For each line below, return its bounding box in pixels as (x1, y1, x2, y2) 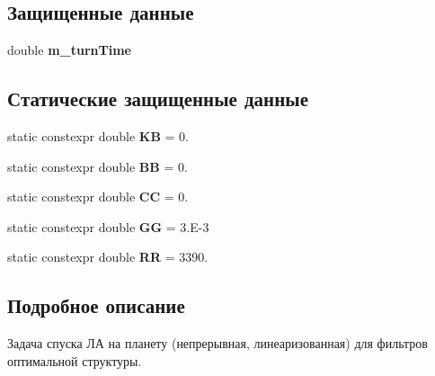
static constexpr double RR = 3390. (7, 247, 209, 266)
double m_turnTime (7, 40, 131, 59)
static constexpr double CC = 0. (7, 187, 189, 206)
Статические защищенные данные (7, 85, 308, 112)
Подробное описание (7, 291, 185, 319)
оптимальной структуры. (7, 351, 142, 370)
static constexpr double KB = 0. (7, 127, 189, 145)
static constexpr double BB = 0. (7, 157, 188, 175)
